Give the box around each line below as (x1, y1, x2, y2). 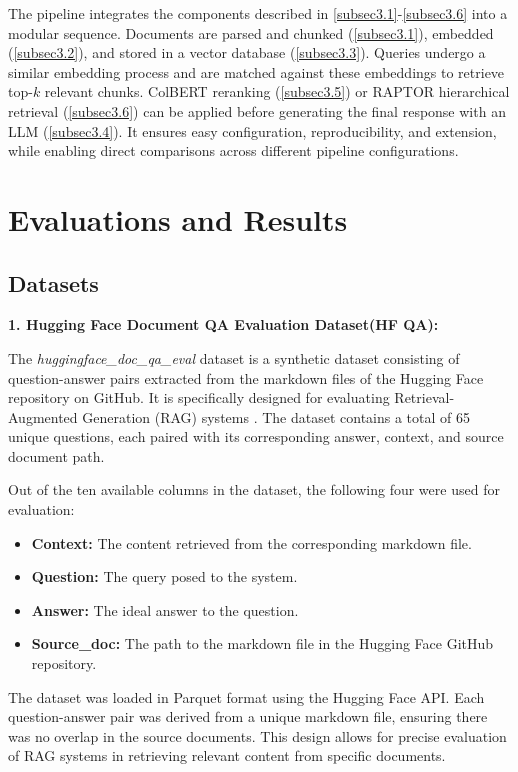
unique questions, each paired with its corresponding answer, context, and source (8, 426, 504, 447)
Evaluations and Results (8, 198, 348, 239)
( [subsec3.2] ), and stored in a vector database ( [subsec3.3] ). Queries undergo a (8, 42, 486, 63)
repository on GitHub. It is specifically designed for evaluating (8, 387, 390, 408)
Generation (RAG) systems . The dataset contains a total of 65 (82, 406, 470, 427)
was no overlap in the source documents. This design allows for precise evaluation (8, 725, 507, 746)
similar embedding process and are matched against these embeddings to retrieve (8, 61, 505, 82)
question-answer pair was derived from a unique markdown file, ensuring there (8, 706, 488, 727)
